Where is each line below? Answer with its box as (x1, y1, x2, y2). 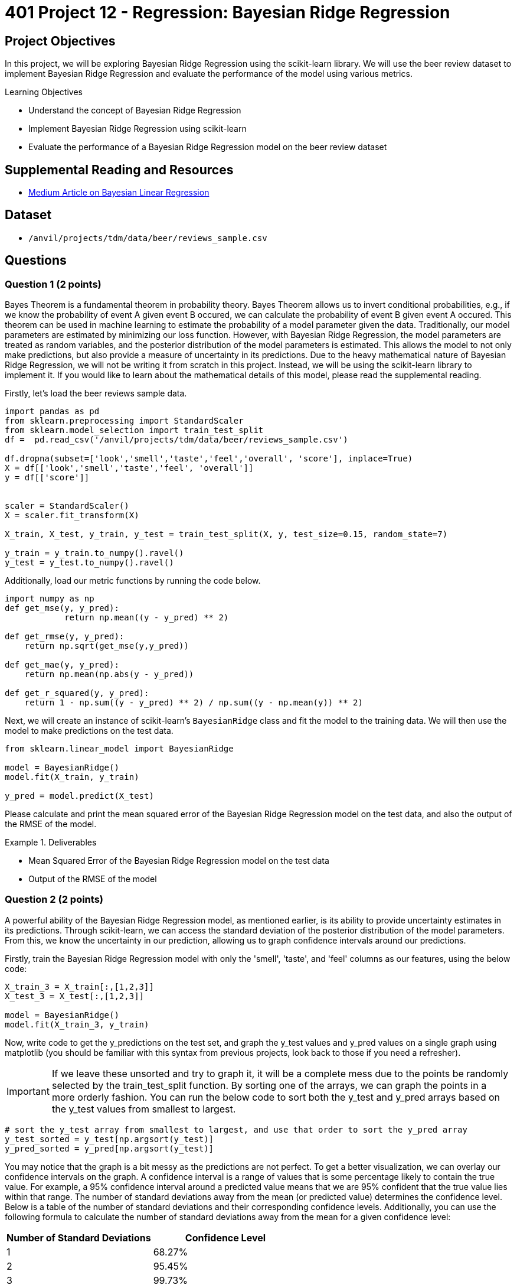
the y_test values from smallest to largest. (51, 1102, 236, 1115)
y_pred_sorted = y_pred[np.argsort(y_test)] (5, 1143, 214, 1153)
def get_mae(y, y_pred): (5, 660, 119, 670)
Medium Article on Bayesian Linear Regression (28, 187, 210, 198)
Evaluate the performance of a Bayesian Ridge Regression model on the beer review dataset (28, 142, 387, 152)
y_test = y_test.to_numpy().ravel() (5, 558, 174, 568)
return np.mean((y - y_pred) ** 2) (64, 613, 229, 623)
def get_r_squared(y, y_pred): (5, 688, 149, 698)
